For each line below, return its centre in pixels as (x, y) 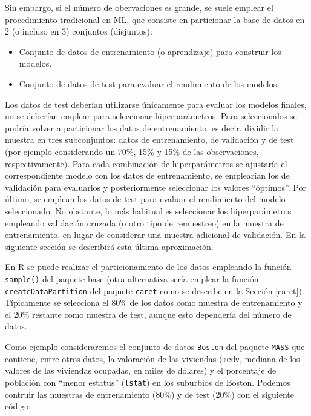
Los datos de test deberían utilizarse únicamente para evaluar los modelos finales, (156, 104)
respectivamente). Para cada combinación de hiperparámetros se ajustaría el (146, 163)
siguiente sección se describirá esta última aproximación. (109, 246)
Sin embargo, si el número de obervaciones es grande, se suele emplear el (139, 7)
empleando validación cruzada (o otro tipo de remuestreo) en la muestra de (144, 223)
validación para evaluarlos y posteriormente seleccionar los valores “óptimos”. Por (155, 187)
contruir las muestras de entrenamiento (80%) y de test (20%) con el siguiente (150, 394)
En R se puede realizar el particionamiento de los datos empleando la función (148, 267)
